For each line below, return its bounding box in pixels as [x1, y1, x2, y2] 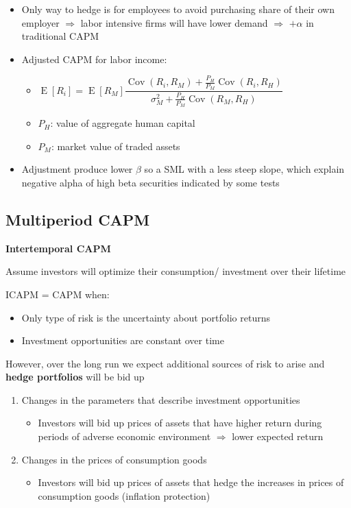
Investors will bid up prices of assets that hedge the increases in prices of [38, 475, 344, 489]
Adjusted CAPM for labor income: [21, 51, 167, 66]
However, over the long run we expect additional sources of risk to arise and [5, 356, 325, 370]
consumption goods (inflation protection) [38, 488, 210, 503]
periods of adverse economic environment [38, 429, 211, 444]
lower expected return [232, 429, 324, 444]
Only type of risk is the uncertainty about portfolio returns [21, 310, 270, 324]
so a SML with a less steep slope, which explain [144, 162, 345, 176]
